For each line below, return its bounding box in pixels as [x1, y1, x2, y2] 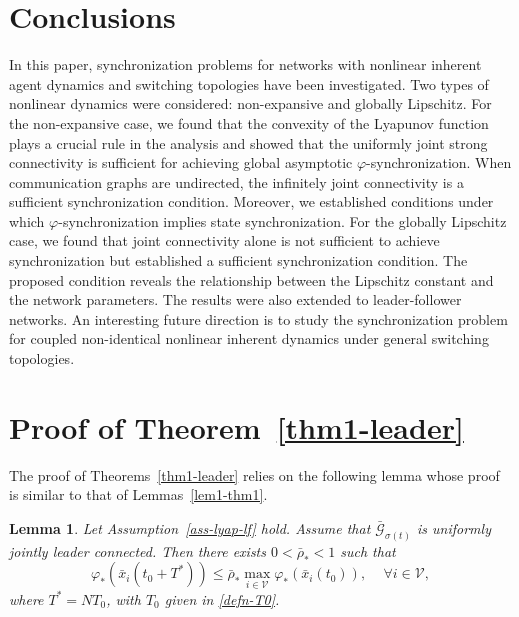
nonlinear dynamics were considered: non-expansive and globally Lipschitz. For [9, 93, 492, 114]
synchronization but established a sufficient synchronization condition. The [9, 250, 468, 271]
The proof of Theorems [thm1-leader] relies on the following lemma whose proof [9, 464, 500, 485]
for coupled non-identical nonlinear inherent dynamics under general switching [9, 328, 489, 349]
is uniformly [417, 517, 491, 538]
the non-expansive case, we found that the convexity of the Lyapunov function [9, 112, 489, 133]
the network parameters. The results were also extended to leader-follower [9, 289, 462, 310]
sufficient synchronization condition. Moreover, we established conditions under [9, 191, 494, 212]
